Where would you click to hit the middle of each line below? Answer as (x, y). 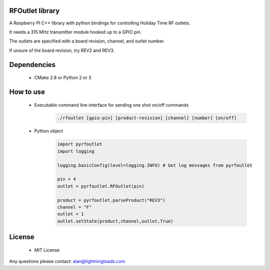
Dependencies (32, 65)
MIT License (47, 250)
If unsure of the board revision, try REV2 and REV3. (62, 50)
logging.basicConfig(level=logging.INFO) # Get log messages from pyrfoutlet (155, 165)
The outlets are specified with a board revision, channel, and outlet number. (87, 41)
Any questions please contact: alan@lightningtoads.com (67, 262)
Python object (49, 131)
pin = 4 (66, 179)
